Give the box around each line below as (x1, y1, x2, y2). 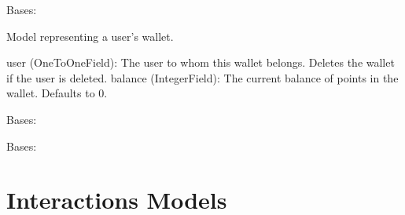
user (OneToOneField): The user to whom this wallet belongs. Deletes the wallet (6, 54, 395, 71)
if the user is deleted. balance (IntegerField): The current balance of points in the (6, 69, 399, 86)
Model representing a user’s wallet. (6, 27, 174, 44)
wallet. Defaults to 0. (6, 85, 108, 101)
